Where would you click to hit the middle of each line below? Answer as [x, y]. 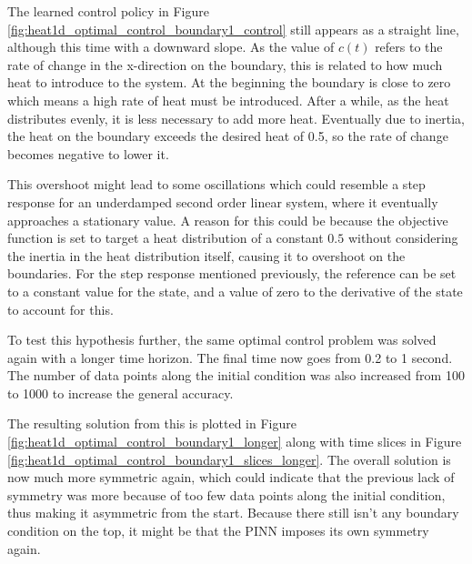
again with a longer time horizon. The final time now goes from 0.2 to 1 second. [230, 357]
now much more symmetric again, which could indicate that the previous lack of [231, 477]
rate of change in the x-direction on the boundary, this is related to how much [225, 64]
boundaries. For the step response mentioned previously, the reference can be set [232, 273]
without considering [403, 238]
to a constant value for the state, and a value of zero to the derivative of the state [235, 291]
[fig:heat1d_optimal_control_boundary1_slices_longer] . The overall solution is [229, 459]
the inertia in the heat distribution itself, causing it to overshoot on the [206, 255]
